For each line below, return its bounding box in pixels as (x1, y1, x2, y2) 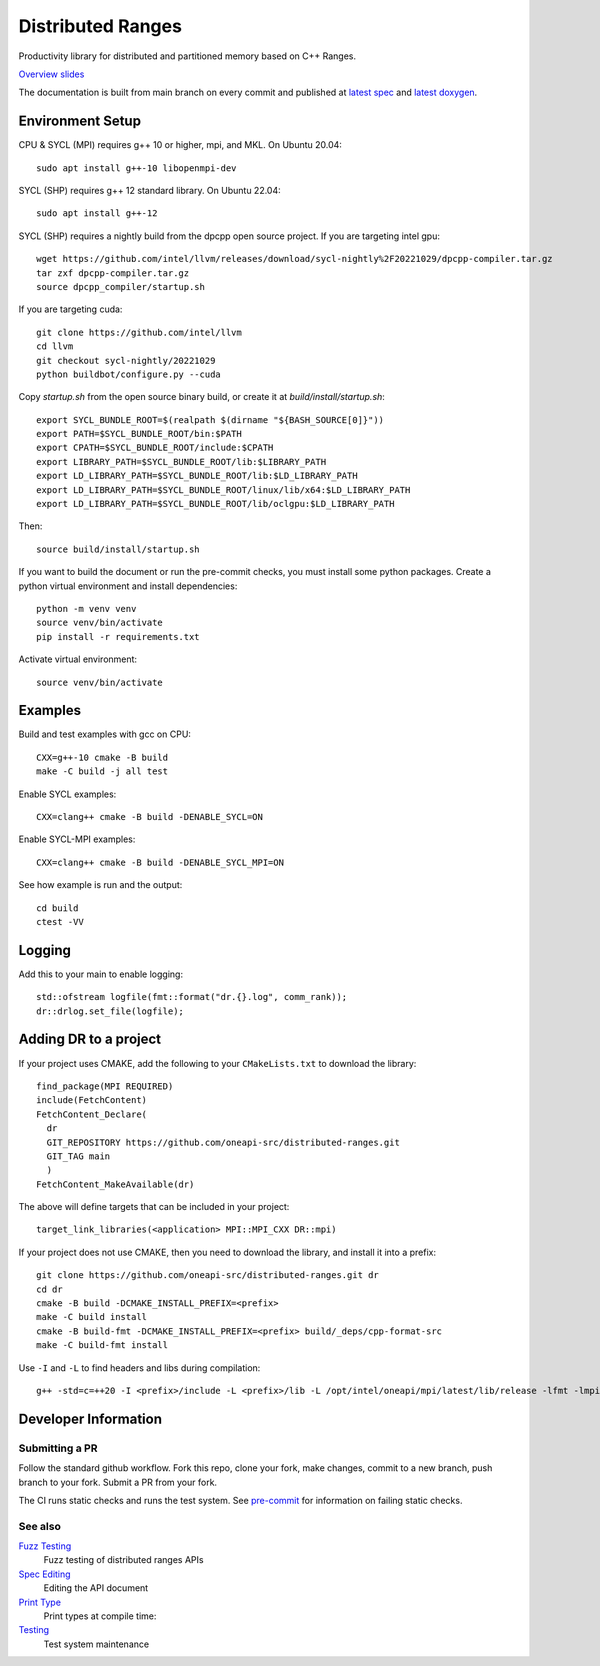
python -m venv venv (36, 603, 137, 614)
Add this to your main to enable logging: (18, 968, 184, 980)
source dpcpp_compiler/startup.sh (36, 281, 205, 292)
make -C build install (36, 1311, 148, 1323)
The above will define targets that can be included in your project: (18, 1201, 290, 1213)
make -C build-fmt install (36, 1340, 169, 1351)
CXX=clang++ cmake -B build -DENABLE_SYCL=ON (36, 811, 264, 823)
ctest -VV (36, 916, 84, 927)
